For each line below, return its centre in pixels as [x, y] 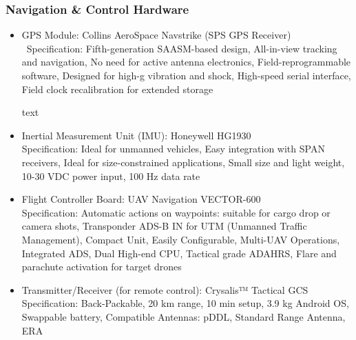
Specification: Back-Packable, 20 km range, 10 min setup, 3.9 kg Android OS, [185, 303]
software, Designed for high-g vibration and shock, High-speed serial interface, [186, 75]
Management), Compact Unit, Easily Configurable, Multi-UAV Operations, [181, 239]
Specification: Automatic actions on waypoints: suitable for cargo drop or [176, 212]
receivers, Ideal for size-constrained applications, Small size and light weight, [183, 162]
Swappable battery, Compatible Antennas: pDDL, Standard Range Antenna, [184, 316]
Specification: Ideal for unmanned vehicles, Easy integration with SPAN [173, 149]
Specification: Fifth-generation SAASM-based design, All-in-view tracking [182, 48]
